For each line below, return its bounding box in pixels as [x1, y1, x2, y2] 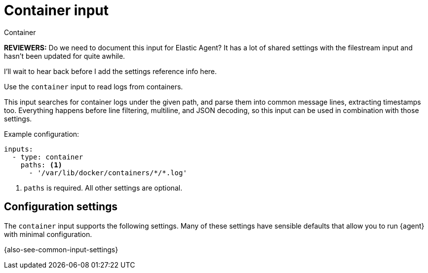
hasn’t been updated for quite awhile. [4, 51, 125, 60]
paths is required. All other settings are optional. [24, 183, 183, 192]
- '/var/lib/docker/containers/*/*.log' [29, 168, 187, 177]
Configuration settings [4, 200, 118, 213]
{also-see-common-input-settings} [4, 245, 118, 254]
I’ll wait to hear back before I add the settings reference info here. [4, 67, 217, 76]
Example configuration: [4, 129, 79, 138]
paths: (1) [20, 160, 63, 169]
